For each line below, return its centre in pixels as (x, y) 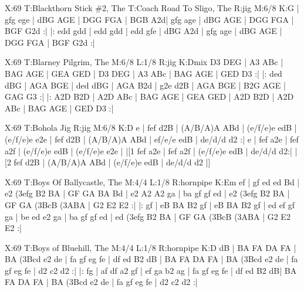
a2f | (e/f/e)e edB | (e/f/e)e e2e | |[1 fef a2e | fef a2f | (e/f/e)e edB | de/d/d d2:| (148, 150)
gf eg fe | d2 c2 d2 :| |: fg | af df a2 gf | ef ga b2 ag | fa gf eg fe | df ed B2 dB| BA (151, 270)
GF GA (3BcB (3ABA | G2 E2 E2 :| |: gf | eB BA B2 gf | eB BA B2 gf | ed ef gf (150, 204)
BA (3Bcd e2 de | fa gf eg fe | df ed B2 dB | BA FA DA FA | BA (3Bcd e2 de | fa (151, 259)
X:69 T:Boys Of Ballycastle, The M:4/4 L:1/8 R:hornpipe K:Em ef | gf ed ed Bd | (152, 181)
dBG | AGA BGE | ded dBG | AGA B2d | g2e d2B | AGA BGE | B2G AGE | (145, 85)
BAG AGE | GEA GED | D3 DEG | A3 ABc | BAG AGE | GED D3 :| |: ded (143, 73)
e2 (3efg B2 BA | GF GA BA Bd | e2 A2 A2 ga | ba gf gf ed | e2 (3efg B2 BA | (147, 193)
